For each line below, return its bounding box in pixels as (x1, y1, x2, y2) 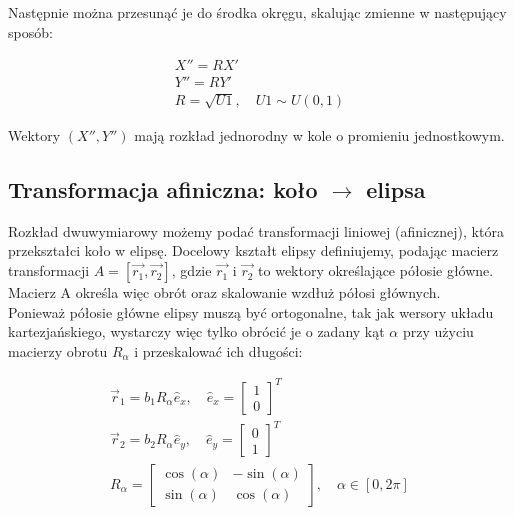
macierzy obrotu (8, 340, 108, 361)
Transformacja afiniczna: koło (8, 174, 318, 205)
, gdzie (171, 260, 212, 281)
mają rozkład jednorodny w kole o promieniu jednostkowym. (134, 125, 505, 146)
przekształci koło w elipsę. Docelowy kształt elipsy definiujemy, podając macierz (8, 240, 499, 261)
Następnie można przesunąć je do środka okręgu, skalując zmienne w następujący (8, 2, 507, 22)
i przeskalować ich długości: (134, 340, 303, 361)
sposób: (8, 21, 53, 42)
